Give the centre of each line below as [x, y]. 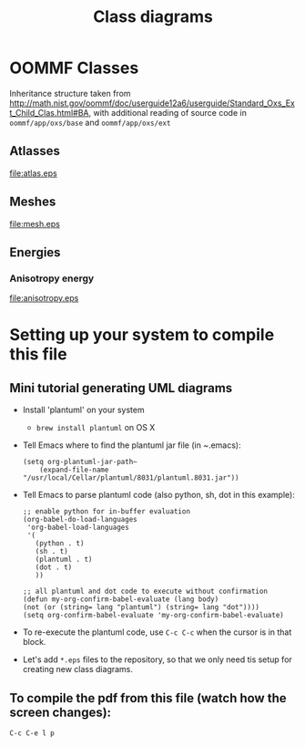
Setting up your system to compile [142, 335]
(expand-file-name [74, 470]
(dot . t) [54, 567]
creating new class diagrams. [78, 669]
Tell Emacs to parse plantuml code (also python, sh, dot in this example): [159, 495]
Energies [35, 252]
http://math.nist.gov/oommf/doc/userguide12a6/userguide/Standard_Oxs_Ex [152, 103]
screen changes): [61, 712]
